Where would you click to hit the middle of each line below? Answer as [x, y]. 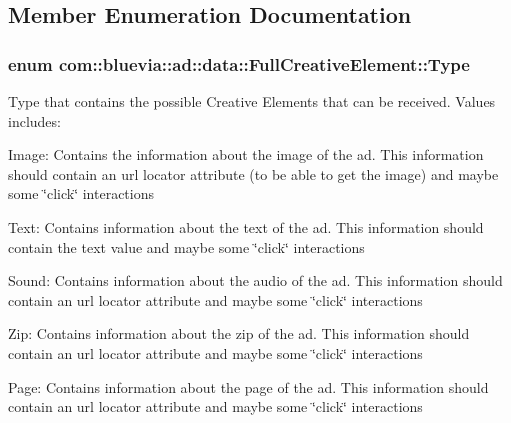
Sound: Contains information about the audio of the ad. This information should [255, 280]
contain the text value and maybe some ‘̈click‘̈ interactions [186, 246]
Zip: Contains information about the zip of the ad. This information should [239, 333]
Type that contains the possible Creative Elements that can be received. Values [252, 101]
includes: [34, 120]
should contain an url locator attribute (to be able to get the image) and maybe [253, 173]
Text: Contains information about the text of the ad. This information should [246, 226]
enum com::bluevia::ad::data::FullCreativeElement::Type [239, 63]
